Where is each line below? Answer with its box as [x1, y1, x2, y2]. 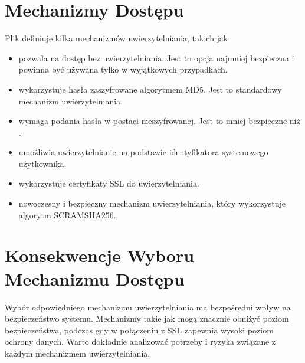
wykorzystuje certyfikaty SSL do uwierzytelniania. [18, 177, 199, 189]
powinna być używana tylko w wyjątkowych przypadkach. [18, 63, 228, 76]
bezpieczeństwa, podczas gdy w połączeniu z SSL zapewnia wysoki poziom [5, 323, 274, 336]
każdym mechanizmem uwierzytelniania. [5, 346, 150, 359]
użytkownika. [18, 157, 67, 169]
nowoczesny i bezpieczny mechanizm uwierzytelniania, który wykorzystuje [18, 197, 286, 210]
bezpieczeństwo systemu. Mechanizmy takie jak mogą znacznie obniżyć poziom [5, 312, 289, 325]
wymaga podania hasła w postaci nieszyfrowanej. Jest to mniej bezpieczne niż [18, 115, 300, 127]
